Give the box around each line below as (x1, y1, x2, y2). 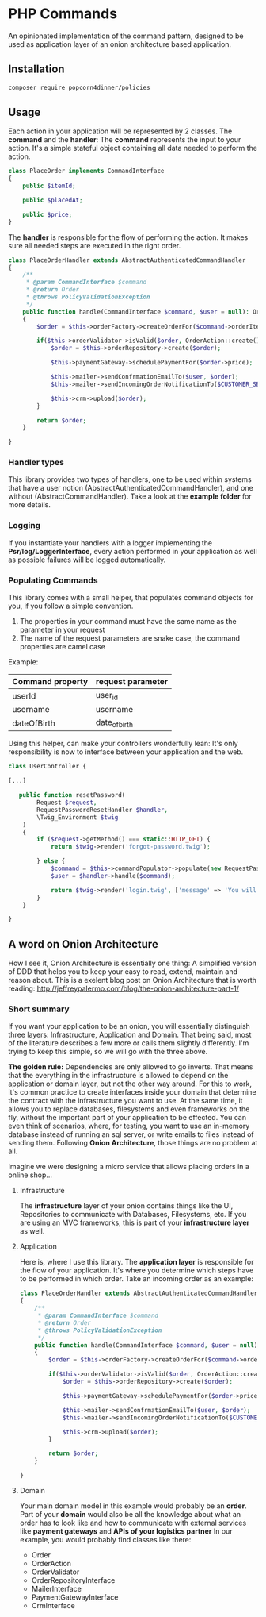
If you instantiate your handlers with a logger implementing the (8, 537, 212, 548)
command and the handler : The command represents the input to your (8, 135, 241, 144)
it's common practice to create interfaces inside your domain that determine (8, 1088, 256, 1097)
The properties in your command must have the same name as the (19, 617, 237, 626)
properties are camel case (19, 642, 105, 652)
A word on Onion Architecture (8, 937, 158, 951)
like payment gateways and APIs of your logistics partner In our (19, 1526, 233, 1536)
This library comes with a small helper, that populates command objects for (8, 593, 254, 603)
